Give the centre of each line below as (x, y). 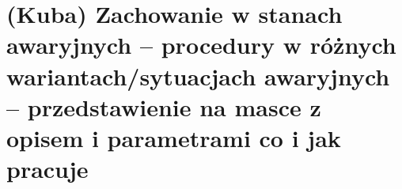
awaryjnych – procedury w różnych (201, 45)
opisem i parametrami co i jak (174, 137)
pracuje (47, 169)
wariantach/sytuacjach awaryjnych (198, 76)
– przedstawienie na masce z (164, 106)
